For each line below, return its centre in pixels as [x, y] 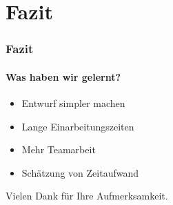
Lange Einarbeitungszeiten [78, 126]
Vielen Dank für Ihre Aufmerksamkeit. [87, 196]
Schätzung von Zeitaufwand [80, 172]
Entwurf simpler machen [73, 103]
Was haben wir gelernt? [63, 76]
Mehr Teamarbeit [59, 149]
